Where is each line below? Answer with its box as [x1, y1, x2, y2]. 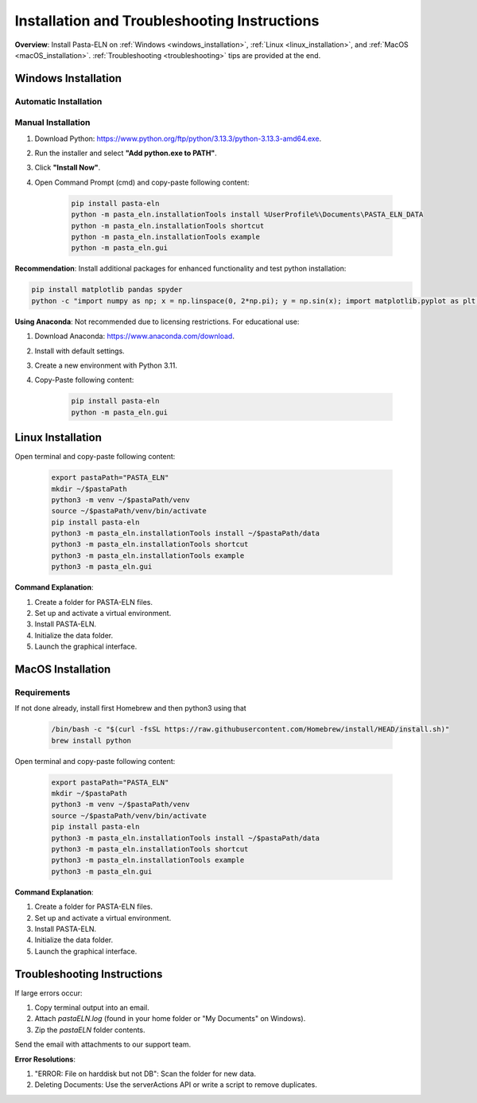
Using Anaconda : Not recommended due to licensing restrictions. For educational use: [14, 317, 300, 326]
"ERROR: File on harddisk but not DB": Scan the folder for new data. [34, 1069, 256, 1078]
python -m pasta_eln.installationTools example [71, 232, 260, 241]
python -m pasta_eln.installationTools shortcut [71, 221, 265, 230]
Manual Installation [14, 117, 91, 128]
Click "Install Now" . [34, 163, 101, 173]
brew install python [51, 736, 131, 745]
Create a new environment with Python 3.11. [34, 361, 178, 370]
